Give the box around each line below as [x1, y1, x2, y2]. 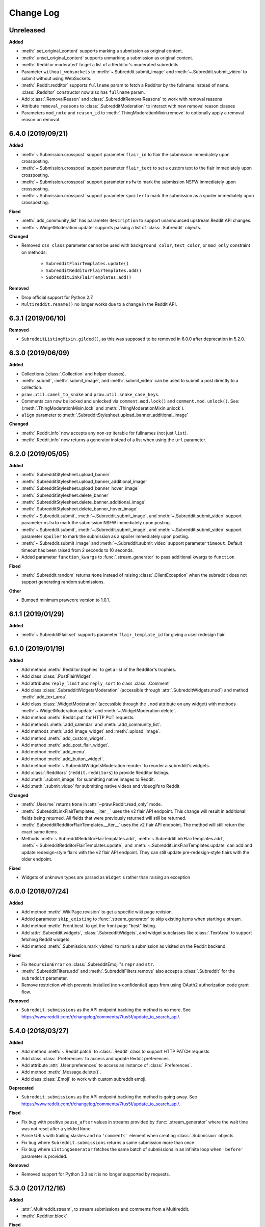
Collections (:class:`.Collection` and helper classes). [21, 371, 126, 376]
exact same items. [21, 828, 58, 834]
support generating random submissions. [21, 579, 105, 585]
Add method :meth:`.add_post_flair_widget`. [21, 742, 110, 748]
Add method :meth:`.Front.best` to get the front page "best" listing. [21, 923, 157, 929]
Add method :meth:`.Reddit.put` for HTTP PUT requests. [21, 715, 135, 720]
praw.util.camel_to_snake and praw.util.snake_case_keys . [21, 391, 159, 397]
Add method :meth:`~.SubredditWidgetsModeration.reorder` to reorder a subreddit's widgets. [21, 763, 211, 769]
